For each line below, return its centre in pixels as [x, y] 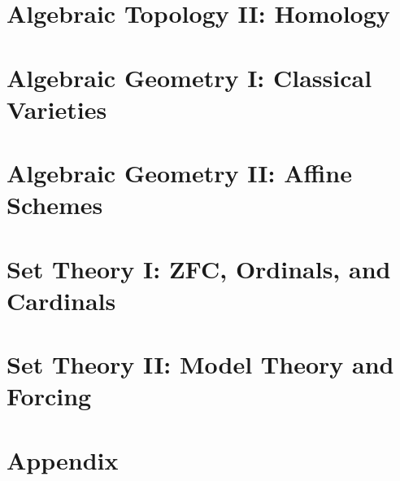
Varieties [57, 109]
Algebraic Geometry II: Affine [179, 173]
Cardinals [61, 300]
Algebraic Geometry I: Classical [189, 77]
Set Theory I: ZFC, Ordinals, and [199, 268]
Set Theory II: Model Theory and [200, 364]
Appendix [63, 459]
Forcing [49, 396]
